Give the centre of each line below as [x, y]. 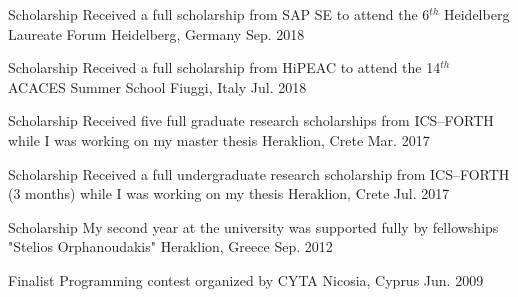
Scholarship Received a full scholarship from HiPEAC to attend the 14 [224, 67]
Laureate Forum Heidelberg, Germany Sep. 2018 [156, 33]
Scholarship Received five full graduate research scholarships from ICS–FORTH [251, 120]
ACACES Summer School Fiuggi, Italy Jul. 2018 [157, 86]
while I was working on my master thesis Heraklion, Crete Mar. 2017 [219, 139]
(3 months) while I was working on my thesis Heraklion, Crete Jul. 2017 [229, 193]
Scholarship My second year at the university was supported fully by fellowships [253, 226]
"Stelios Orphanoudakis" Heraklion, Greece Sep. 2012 [170, 246]
